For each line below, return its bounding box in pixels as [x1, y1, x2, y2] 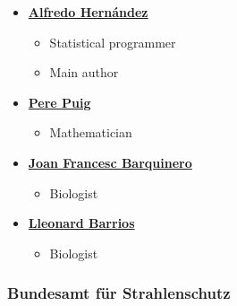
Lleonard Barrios [28, 214, 135, 232]
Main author [49, 63, 119, 82]
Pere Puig [28, 92, 91, 111]
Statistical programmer [49, 32, 176, 51]
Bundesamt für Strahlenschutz [7, 282, 231, 304]
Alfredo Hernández [28, 3, 148, 21]
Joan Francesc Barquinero [28, 153, 192, 171]
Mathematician [49, 123, 132, 142]
